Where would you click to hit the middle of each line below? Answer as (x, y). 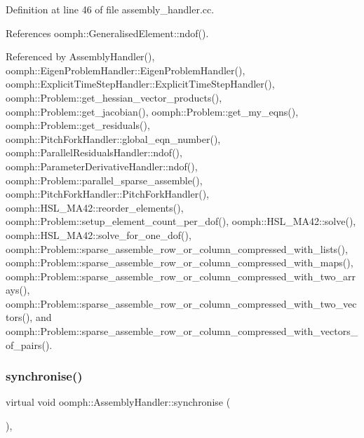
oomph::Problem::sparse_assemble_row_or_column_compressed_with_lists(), (177, 248)
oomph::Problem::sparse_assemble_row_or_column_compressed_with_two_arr (181, 276)
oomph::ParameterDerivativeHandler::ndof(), (102, 166)
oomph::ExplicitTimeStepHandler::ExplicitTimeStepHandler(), (140, 84)
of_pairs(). (29, 344)
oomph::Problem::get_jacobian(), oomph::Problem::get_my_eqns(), (152, 111)
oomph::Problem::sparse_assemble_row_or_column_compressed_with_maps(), (180, 262)
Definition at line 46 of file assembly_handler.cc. (110, 9)
